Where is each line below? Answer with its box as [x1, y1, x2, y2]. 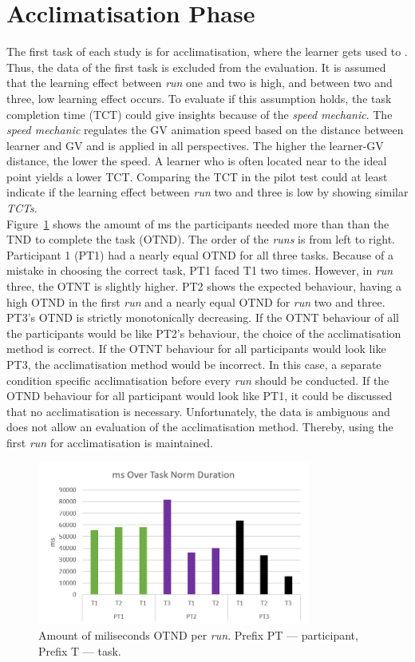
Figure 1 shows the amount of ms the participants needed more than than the [6, 215, 389, 232]
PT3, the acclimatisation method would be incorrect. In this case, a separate [6, 356, 381, 372]
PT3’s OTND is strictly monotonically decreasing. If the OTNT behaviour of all [6, 309, 399, 326]
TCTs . [6, 200, 38, 216]
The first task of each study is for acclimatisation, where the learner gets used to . [6, 43, 408, 60]
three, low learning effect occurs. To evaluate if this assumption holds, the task [6, 89, 392, 106]
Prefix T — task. [38, 642, 121, 659]
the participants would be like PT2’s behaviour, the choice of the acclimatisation [6, 324, 401, 341]
